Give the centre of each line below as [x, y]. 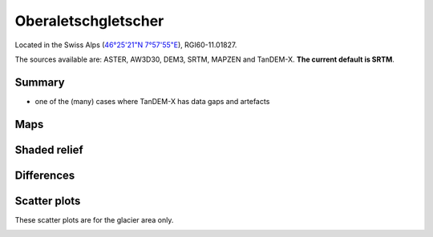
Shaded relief [49, 149]
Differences [45, 175]
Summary [40, 82]
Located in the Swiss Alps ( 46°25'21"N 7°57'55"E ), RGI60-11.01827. [126, 45]
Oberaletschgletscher [89, 21]
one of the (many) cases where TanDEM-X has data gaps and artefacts [152, 101]
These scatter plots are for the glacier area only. [94, 219]
